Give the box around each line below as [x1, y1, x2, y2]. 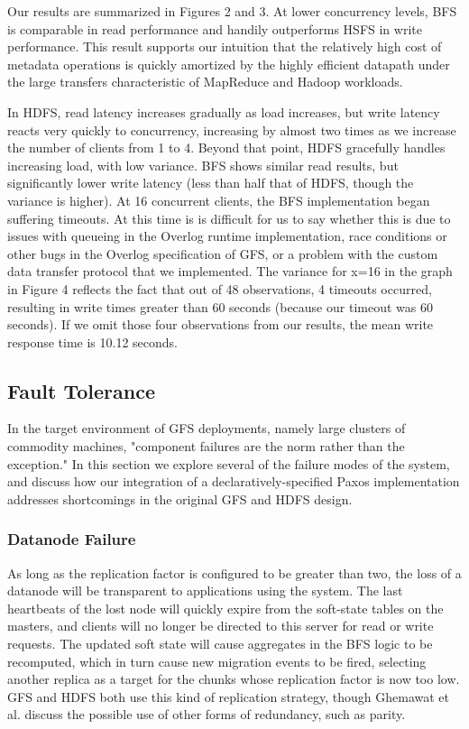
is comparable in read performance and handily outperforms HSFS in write [7, 19, 422, 38]
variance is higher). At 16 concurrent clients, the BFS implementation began [7, 190, 430, 209]
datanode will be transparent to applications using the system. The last [7, 581, 403, 600]
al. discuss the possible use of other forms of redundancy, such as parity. [7, 705, 406, 724]
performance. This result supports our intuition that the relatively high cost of [7, 37, 442, 56]
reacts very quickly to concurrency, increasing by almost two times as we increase [7, 120, 456, 139]
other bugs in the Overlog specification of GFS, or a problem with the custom [7, 244, 438, 263]
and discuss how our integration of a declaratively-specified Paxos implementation [7, 472, 460, 491]
